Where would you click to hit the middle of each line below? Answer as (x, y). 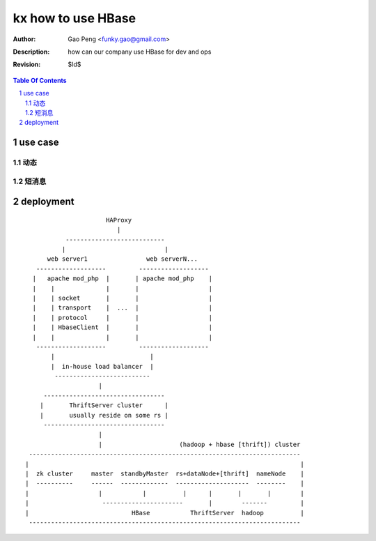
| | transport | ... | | (122, 308)
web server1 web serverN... (123, 259)
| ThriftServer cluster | (104, 405)
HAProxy (119, 220)
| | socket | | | (122, 298)
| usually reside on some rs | (104, 415)
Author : (24, 39)
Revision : (27, 64)
